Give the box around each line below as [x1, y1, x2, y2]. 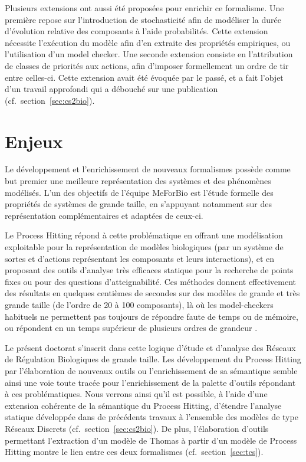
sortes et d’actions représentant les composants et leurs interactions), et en [5, 252, 274, 264]
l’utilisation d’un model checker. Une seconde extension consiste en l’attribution [5, 48, 293, 60]
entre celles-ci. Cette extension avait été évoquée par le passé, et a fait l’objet [5, 71, 284, 83]
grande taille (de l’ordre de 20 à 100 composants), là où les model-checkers [5, 299, 274, 310]
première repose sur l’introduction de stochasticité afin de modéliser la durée [5, 13, 281, 25]
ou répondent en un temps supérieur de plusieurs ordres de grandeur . [5, 322, 258, 334]
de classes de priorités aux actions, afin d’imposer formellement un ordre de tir [5, 59, 289, 71]
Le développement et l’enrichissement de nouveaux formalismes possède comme [5, 163, 291, 175]
